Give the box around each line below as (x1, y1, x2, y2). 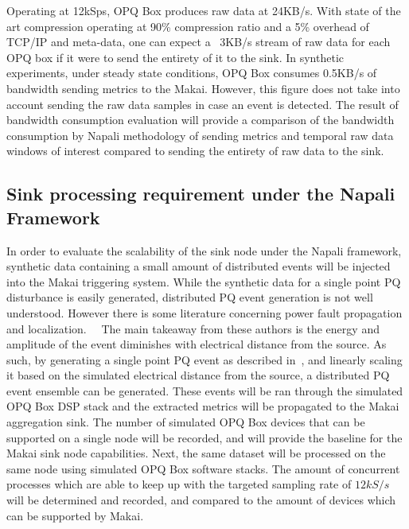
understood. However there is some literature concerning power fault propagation (6, 304, 403, 321)
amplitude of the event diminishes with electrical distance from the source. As (6, 336, 387, 352)
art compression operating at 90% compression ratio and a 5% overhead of (6, 18, 369, 34)
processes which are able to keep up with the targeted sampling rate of (6, 476, 352, 492)
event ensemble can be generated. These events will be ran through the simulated (6, 382, 403, 399)
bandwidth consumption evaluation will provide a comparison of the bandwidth (6, 111, 395, 128)
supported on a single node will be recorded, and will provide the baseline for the (6, 429, 403, 445)
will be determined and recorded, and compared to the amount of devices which (6, 492, 396, 508)
